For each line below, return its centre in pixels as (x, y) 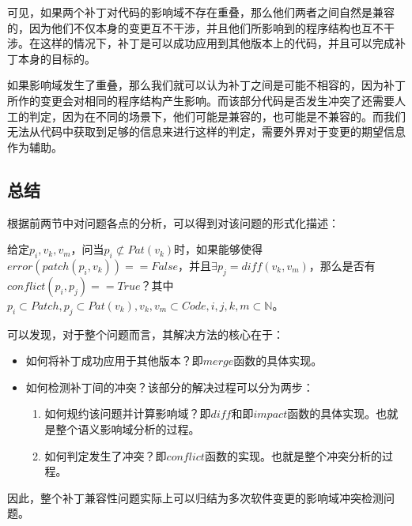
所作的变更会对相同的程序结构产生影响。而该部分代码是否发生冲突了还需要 (201, 100)
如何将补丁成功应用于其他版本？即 (114, 361)
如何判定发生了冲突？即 (106, 455)
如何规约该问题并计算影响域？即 (128, 413)
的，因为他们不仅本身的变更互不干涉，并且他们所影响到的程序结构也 (184, 27)
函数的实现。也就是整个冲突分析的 (293, 455)
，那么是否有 (342, 265)
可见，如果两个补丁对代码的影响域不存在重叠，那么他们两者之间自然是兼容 (201, 12)
